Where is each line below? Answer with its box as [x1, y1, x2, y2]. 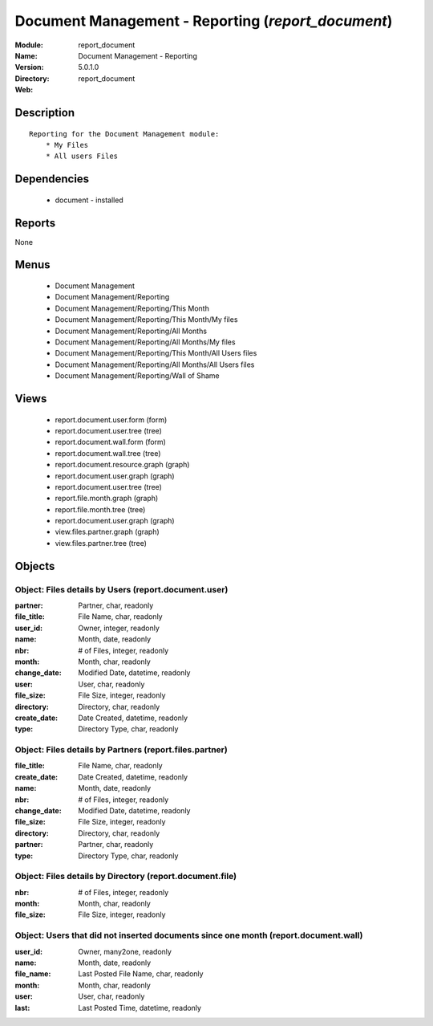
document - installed [55, 195, 123, 205]
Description [14, 105, 75, 120]
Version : [14, 63, 44, 72]
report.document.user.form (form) [55, 414, 168, 425]
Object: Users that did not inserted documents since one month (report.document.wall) [14, 930, 363, 941]
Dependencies [14, 173, 90, 186]
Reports [14, 216, 56, 230]
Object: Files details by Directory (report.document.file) [14, 871, 237, 882]
